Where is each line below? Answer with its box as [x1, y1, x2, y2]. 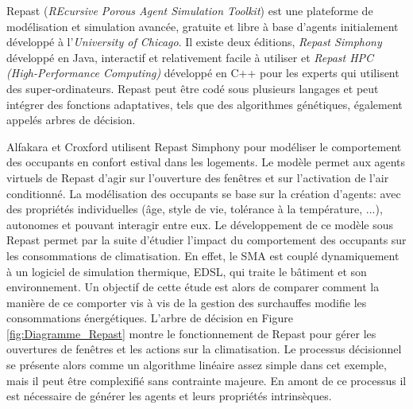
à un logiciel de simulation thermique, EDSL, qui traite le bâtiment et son [6, 263, 367, 279]
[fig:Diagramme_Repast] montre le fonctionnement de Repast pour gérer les [6, 325, 376, 341]
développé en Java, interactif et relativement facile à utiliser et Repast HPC [6, 49, 374, 65]
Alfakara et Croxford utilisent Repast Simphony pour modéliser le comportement [6, 138, 402, 154]
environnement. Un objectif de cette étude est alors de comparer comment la [6, 279, 380, 295]
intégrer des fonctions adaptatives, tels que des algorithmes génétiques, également [6, 95, 403, 112]
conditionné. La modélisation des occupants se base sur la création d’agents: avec [6, 185, 401, 201]
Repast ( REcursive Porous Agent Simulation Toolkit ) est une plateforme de [6, 2, 373, 18]
